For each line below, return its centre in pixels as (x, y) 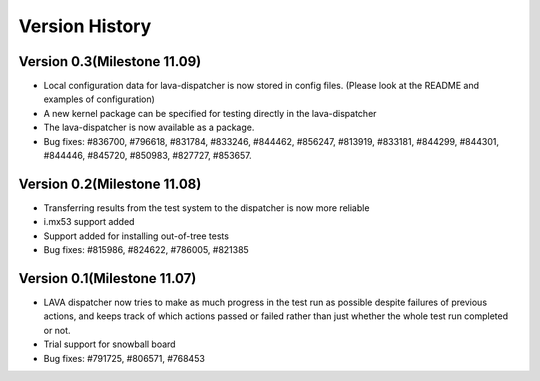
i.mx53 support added (89, 222)
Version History (85, 26)
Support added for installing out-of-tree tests (136, 236)
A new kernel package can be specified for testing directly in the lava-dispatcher (210, 113)
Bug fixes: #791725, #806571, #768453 (124, 358)
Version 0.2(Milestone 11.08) (110, 183)
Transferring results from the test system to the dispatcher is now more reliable (206, 207)
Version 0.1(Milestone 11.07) (107, 278)
